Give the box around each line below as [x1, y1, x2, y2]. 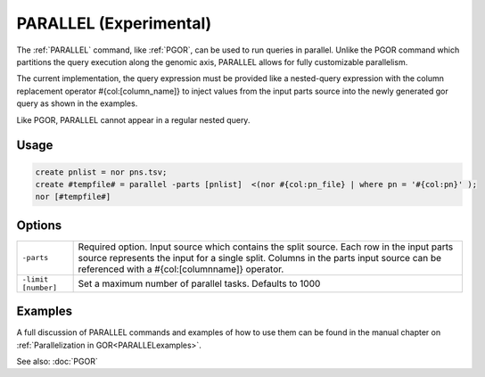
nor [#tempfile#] [35, 192, 111, 202]
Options [16, 217, 62, 233]
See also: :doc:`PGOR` [16, 357, 98, 367]
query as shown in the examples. [16, 98, 138, 109]
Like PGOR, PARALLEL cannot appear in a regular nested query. [16, 114, 251, 125]
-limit [21, 275, 49, 284]
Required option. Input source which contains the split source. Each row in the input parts [78, 241, 454, 253]
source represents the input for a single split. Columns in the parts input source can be [78, 251, 441, 264]
